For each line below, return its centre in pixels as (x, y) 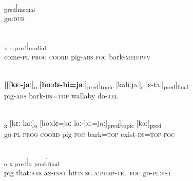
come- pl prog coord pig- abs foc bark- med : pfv (77, 57)
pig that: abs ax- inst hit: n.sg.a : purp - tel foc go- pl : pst (88, 173)
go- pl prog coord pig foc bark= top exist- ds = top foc (90, 134)
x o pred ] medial (25, 46)
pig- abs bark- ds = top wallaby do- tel (61, 95)
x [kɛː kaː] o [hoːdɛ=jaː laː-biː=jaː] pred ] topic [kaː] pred (83, 123)
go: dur (15, 18)
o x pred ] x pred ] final (32, 162)
